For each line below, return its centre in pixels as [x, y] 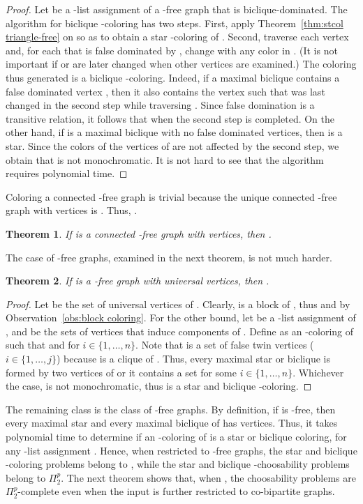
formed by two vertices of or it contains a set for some [121, 372]
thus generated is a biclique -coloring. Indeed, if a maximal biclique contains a [173, 77]
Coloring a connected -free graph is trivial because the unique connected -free [171, 196]
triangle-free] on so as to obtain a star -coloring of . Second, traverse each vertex [177, 37]
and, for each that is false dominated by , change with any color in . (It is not [172, 50]
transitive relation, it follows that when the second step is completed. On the [170, 118]
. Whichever [318, 372]
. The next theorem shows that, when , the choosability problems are [208, 477]
